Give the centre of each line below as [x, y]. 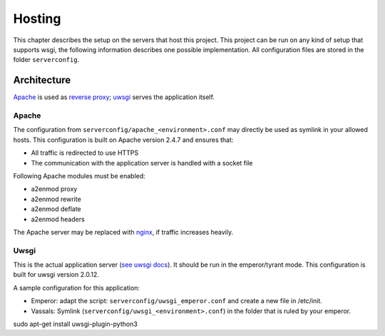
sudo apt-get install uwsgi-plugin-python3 [76, 324]
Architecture [42, 80]
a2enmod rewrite [56, 199]
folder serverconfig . [46, 60]
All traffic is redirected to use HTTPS [85, 153]
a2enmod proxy [54, 189]
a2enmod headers [58, 219]
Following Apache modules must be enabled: [79, 175]
